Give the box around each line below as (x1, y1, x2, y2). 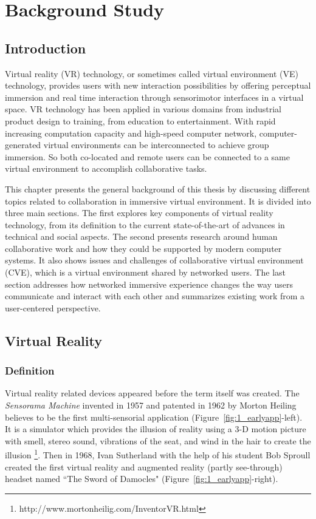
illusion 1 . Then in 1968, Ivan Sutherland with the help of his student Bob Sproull (5, 447, 311, 461)
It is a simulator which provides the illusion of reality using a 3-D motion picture (5, 422, 306, 435)
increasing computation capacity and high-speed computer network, (5, 126, 257, 139)
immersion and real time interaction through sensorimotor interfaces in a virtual (5, 90, 304, 103)
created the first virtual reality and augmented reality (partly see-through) (5, 460, 283, 473)
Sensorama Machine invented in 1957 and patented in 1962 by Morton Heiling (5, 399, 297, 412)
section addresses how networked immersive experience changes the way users (5, 277, 293, 290)
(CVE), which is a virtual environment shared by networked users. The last (5, 266, 286, 279)
